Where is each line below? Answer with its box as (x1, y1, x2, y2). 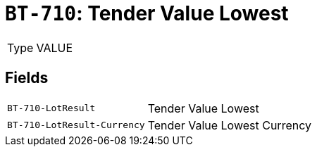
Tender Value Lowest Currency (147, 118, 311, 132)
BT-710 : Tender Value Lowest (5, 1, 289, 25)
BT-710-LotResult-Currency (7, 120, 145, 131)
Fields (5, 69, 49, 87)
